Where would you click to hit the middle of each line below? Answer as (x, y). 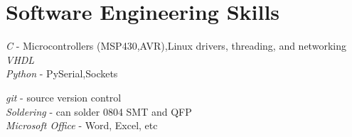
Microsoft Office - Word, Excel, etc (82, 125)
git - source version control (64, 97)
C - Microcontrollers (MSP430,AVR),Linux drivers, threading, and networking (176, 46)
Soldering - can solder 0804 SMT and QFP (99, 111)
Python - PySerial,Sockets (62, 73)
